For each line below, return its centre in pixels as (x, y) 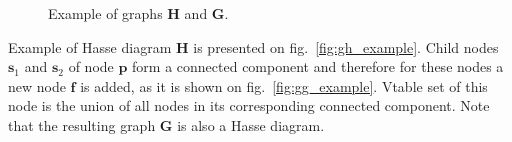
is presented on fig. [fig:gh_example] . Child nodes (346, 46)
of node (91, 66)
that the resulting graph (82, 124)
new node (37, 85)
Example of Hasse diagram (90, 46)
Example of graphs (105, 13)
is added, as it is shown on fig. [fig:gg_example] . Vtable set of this (284, 85)
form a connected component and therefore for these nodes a (318, 66)
